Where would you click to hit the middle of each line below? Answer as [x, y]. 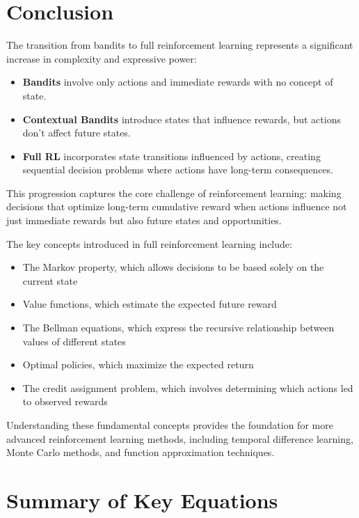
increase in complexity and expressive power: [102, 58]
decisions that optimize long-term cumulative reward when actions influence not [177, 206]
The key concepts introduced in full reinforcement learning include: [149, 243]
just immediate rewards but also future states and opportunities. [144, 220]
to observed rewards [65, 401]
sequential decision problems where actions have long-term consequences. [178, 170]
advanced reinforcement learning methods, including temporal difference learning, [180, 438]
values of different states [74, 341]
